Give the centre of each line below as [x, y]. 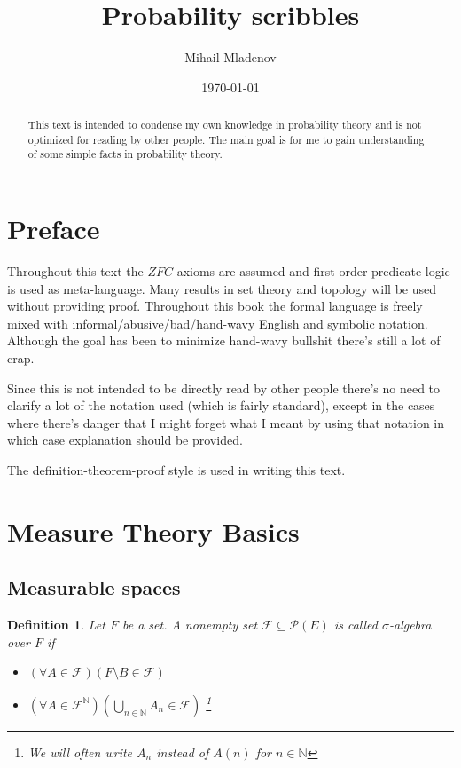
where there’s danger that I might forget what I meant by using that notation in [226, 422]
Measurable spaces [94, 587]
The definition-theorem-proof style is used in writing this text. [176, 469]
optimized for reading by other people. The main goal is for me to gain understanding [226, 139]
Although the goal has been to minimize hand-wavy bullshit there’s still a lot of [224, 340]
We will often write [80, 752]
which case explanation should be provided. [125, 440]
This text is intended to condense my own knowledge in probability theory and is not [225, 125]
